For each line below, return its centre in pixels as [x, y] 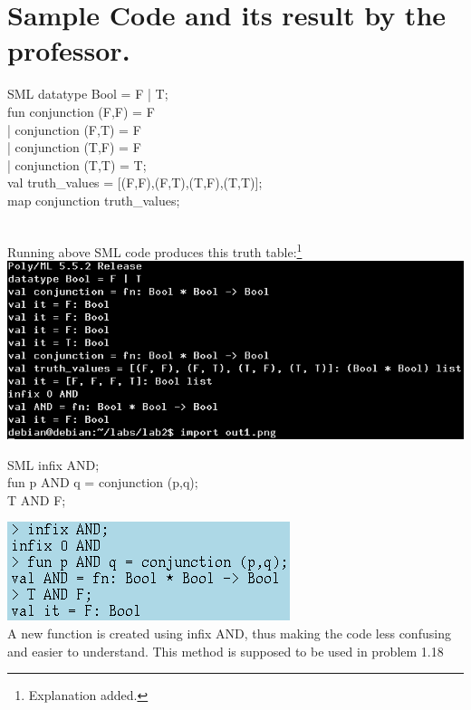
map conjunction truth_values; [94, 200]
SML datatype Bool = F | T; [88, 94]
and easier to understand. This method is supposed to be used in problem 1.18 [226, 651]
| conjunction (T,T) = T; [77, 164]
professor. [69, 50]
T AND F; [37, 499]
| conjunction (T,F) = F [74, 147]
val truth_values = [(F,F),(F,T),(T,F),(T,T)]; [135, 182]
